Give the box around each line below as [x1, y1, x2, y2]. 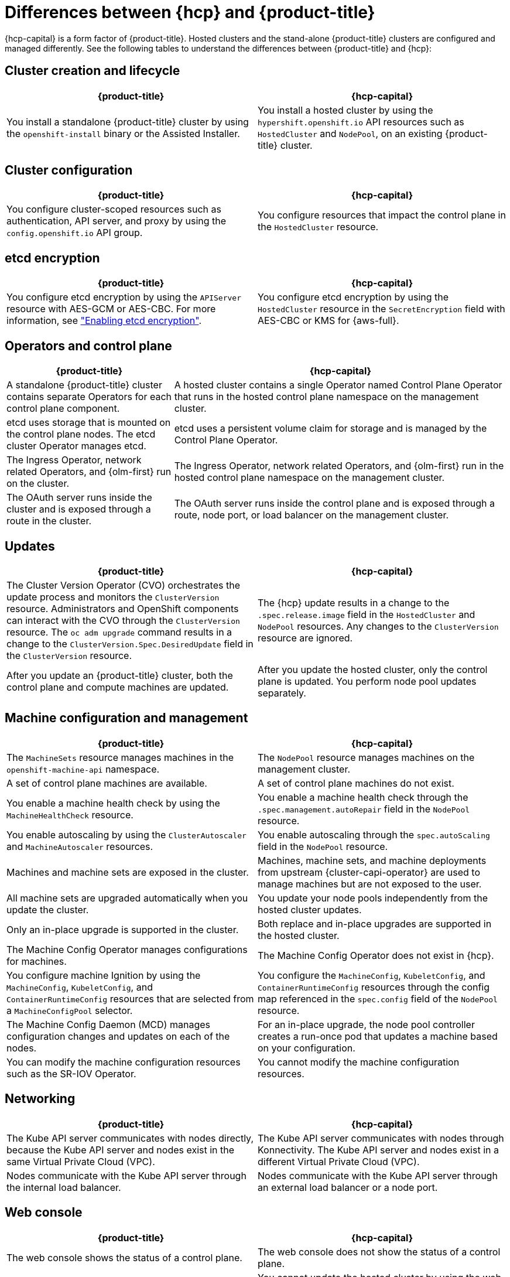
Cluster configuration [5, 163, 133, 178]
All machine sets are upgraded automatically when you [6, 892, 248, 904]
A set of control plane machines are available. [6, 777, 207, 789]
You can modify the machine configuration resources [6, 1056, 241, 1068]
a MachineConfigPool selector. [6, 1004, 133, 1016]
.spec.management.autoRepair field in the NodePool [258, 803, 470, 815]
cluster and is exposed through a [6, 503, 151, 515]
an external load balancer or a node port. [258, 1181, 438, 1193]
